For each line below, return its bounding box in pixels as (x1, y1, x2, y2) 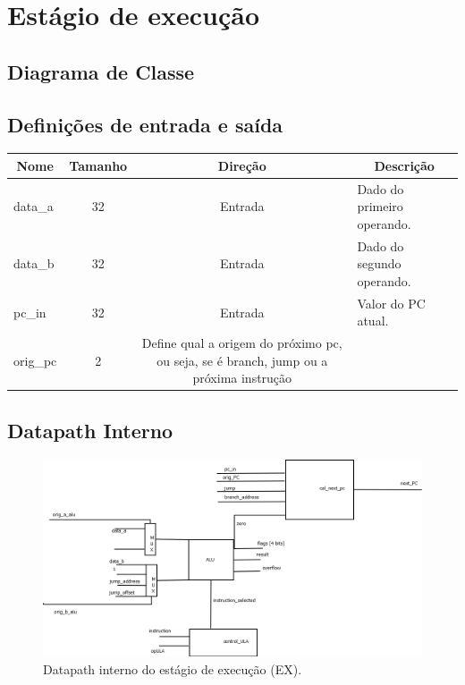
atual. (357, 311, 389, 330)
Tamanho (69, 156, 128, 174)
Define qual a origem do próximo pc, (141, 334, 342, 352)
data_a (13, 197, 54, 216)
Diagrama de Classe (7, 57, 195, 85)
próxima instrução (192, 368, 292, 387)
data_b (13, 254, 55, 273)
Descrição (374, 156, 435, 174)
